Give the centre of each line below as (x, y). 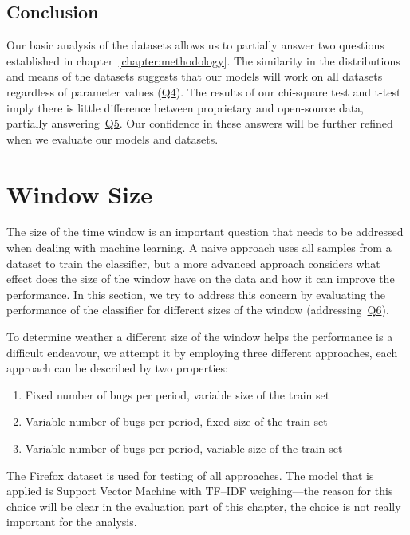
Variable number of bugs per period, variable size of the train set (184, 448)
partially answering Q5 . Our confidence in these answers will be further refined (200, 123)
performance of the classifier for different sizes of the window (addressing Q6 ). (198, 310)
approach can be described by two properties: (117, 368)
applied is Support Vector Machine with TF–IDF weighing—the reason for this (200, 491)
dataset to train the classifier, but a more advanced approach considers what (193, 263)
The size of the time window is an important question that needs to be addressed (205, 232)
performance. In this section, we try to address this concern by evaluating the (196, 294)
